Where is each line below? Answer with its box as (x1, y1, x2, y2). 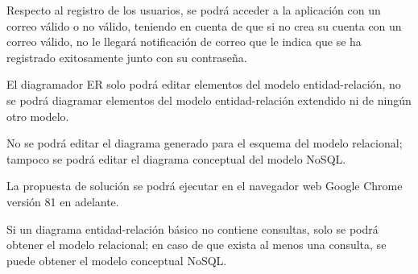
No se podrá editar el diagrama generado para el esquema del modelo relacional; (6, 135, 403, 152)
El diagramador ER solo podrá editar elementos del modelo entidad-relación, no (6, 76, 401, 93)
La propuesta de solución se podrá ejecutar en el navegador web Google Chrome (6, 177, 403, 194)
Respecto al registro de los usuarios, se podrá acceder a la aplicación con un (6, 2, 381, 18)
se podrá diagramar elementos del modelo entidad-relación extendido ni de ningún (6, 91, 412, 108)
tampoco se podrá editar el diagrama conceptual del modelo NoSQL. (6, 150, 346, 167)
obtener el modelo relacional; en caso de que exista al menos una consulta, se (6, 236, 387, 253)
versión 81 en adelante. (6, 193, 119, 210)
